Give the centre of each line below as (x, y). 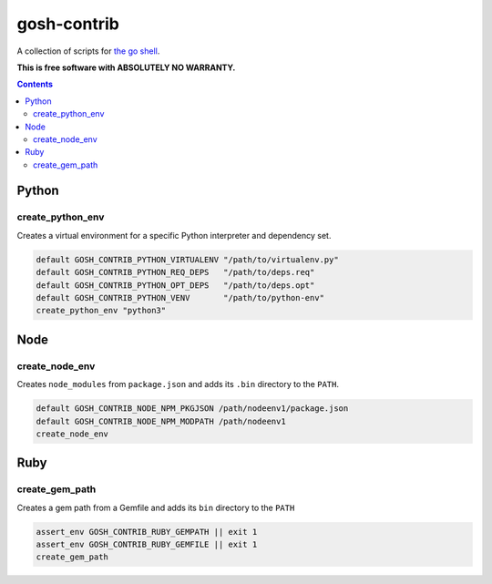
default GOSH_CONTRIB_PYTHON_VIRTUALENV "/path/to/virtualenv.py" (187, 259)
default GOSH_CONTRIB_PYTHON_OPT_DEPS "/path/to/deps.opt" (175, 285)
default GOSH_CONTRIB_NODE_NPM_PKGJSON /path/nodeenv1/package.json (192, 409)
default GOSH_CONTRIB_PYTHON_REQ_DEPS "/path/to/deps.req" (175, 272)
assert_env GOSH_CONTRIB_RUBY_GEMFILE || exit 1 (147, 545)
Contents (35, 84)
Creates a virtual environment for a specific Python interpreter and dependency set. (174, 235)
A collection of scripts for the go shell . (88, 51)
